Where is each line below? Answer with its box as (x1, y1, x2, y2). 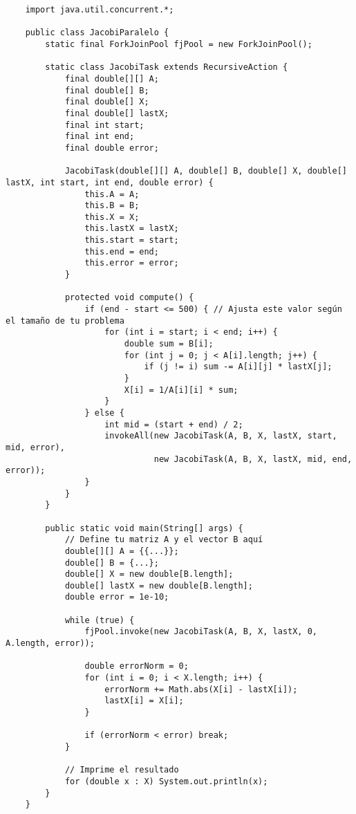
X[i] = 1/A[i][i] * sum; (124, 385, 238, 395)
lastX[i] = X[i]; (104, 696, 184, 706)
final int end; (64, 131, 135, 142)
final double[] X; (64, 97, 149, 107)
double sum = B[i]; (124, 339, 214, 349)
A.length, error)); (6, 638, 95, 649)
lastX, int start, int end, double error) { (6, 177, 214, 187)
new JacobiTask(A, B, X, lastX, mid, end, (153, 454, 353, 464)
